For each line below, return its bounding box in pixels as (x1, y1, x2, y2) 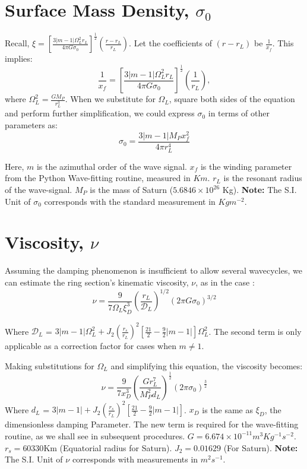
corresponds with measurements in (72, 453, 198, 465)
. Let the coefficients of (129, 37, 212, 49)
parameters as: (5, 118, 58, 131)
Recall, (5, 37, 30, 49)
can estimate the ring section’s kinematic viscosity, (5, 275, 189, 288)
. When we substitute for (65, 93, 156, 105)
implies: (5, 52, 33, 65)
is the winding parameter (200, 160, 292, 172)
